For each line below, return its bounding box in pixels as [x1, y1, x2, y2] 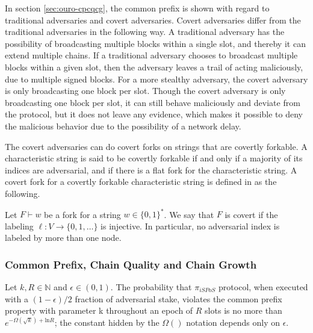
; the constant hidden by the [54, 316, 160, 328]
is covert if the [225, 208, 278, 220]
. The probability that [110, 281, 192, 293]
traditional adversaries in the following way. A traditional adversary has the [5, 25, 285, 38]
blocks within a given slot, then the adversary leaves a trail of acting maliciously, [5, 60, 303, 73]
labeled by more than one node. [5, 231, 122, 244]
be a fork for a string [44, 208, 121, 220]
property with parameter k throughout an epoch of [5, 304, 193, 317]
